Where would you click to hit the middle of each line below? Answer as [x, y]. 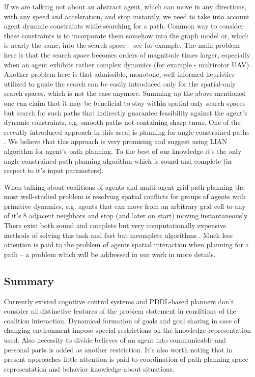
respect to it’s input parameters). [54, 170]
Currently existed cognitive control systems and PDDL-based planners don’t [119, 301]
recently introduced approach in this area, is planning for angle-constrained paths [127, 131]
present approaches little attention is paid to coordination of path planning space [126, 359]
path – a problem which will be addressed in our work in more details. [110, 254]
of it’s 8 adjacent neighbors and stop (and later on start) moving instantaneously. [127, 216]
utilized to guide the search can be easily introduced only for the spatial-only [120, 83]
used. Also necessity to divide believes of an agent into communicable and [115, 340]
